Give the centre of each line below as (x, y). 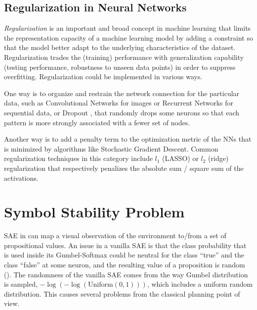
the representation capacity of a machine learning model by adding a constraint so (128, 37)
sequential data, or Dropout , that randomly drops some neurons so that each (122, 112)
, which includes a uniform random (200, 284)
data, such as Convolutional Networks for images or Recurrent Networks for (119, 103)
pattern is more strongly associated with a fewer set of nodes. (97, 122)
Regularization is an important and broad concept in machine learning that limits (128, 28)
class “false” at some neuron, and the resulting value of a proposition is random (125, 265)
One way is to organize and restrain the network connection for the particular (122, 93)
